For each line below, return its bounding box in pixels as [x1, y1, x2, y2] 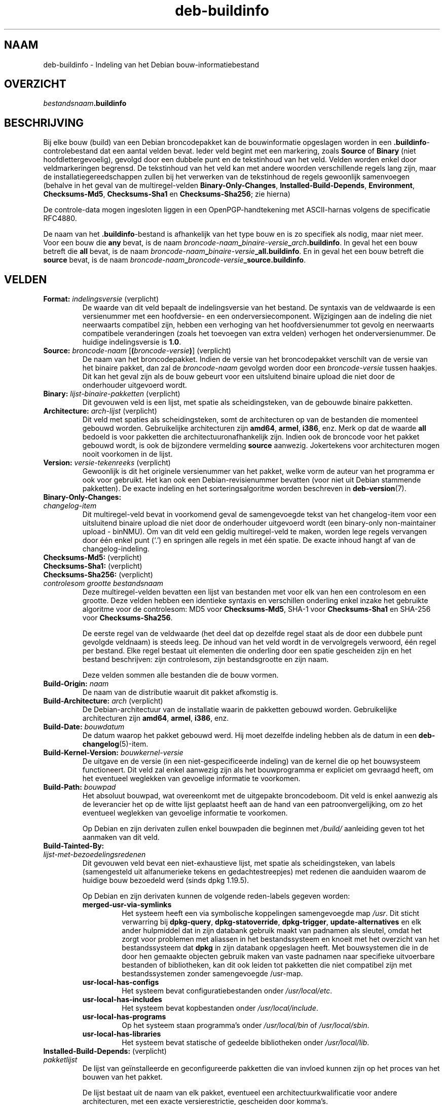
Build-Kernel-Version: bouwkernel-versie [43, 748, 183, 757]
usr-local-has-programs [82, 1012, 166, 1021]
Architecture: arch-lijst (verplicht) [43, 407, 157, 416]
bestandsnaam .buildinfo [43, 99, 127, 108]
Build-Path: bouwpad [43, 783, 116, 792]
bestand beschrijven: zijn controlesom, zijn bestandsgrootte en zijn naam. [82, 655, 329, 664]
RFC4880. [43, 214, 77, 223]
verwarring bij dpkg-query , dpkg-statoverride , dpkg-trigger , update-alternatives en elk [122, 917, 421, 927]
